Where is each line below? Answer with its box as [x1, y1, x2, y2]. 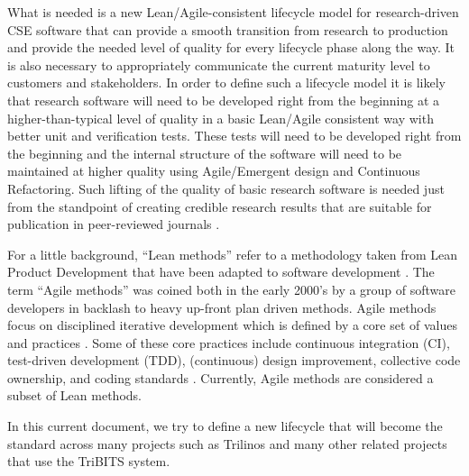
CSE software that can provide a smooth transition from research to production [7, 20, 448, 39]
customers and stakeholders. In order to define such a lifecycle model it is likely [7, 73, 446, 92]
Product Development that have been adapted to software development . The [7, 262, 435, 281]
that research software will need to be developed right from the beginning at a [7, 90, 440, 109]
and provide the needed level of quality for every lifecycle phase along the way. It [7, 38, 455, 57]
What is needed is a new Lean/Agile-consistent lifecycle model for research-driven [7, 3, 459, 21]
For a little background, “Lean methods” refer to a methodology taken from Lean [7, 244, 458, 263]
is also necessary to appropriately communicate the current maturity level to [7, 55, 430, 74]
